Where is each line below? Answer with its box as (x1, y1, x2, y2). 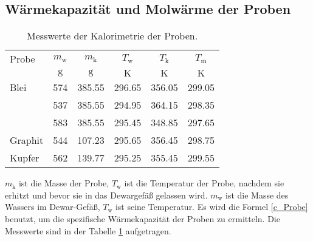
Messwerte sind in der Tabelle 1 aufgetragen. (5, 224, 171, 237)
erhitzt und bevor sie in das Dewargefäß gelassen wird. (5, 188, 208, 201)
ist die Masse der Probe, (18, 177, 109, 189)
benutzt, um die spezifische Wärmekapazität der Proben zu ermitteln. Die (5, 212, 280, 225)
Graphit (10, 133, 44, 148)
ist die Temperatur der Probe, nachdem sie (124, 177, 284, 189)
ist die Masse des (225, 188, 289, 201)
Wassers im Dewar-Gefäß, (5, 200, 100, 213)
